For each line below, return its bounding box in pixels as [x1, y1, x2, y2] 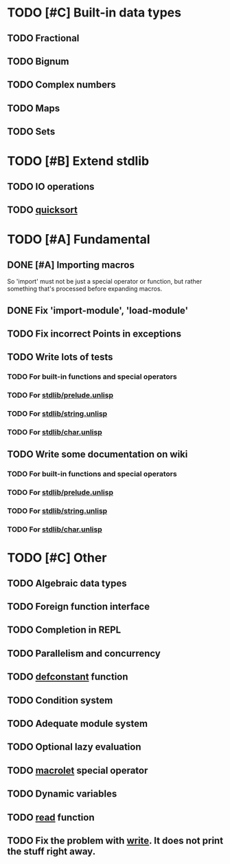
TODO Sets [7, 126, 56, 138]
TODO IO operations [7, 180, 95, 192]
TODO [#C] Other [7, 550, 107, 566]
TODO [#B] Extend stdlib [7, 154, 150, 169]
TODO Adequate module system [7, 717, 148, 729]
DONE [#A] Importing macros [7, 259, 135, 271]
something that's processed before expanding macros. [7, 284, 163, 293]
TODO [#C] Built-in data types [7, 5, 182, 21]
